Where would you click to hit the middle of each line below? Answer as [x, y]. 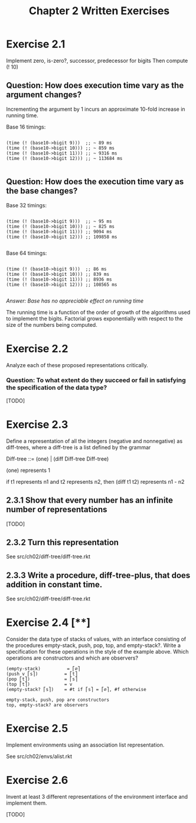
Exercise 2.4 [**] [48, 623]
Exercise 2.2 [37, 348]
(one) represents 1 [28, 470]
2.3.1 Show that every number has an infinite [89, 501]
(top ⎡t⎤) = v [39, 684]
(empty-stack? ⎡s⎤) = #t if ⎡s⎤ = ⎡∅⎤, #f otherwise [76, 690]
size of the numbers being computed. [52, 324]
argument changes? [44, 95]
